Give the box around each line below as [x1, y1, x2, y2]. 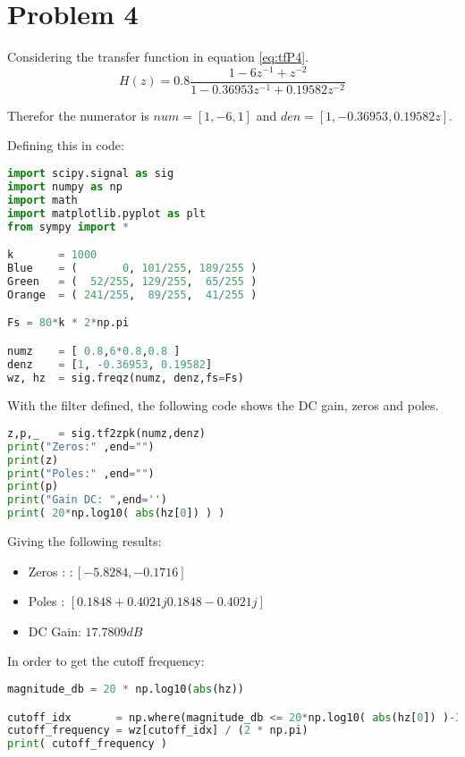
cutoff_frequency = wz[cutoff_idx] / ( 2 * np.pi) [7, 724, 309, 737]
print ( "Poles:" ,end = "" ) [7, 467, 155, 480]
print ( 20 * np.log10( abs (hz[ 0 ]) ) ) [7, 507, 225, 520]
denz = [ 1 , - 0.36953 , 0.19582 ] [7, 357, 213, 371]
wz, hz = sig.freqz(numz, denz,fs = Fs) [7, 371, 244, 384]
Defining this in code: [7, 136, 124, 155]
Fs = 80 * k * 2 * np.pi [7, 316, 130, 330]
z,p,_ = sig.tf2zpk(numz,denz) [7, 426, 206, 440]
